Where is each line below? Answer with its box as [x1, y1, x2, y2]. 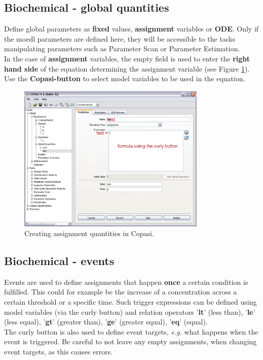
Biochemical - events [4, 253, 115, 269]
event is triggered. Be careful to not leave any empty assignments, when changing [4, 336, 257, 347]
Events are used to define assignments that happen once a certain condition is [4, 276, 248, 287]
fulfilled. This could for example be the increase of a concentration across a [4, 286, 237, 297]
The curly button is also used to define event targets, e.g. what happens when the [4, 326, 258, 337]
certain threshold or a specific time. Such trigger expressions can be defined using [4, 297, 257, 307]
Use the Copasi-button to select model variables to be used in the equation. [4, 73, 245, 84]
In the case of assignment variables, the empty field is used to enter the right [4, 53, 250, 63]
